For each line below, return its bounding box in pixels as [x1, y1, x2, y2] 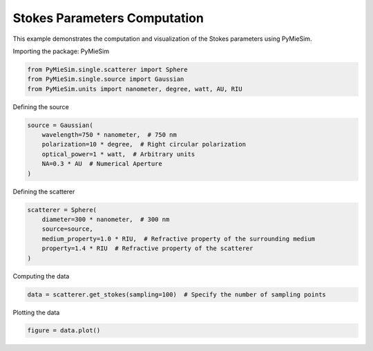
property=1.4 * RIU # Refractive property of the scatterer [41, 245, 254, 252]
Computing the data [12, 272, 70, 280]
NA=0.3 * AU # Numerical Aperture [41, 160, 162, 168]
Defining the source [12, 102, 69, 111]
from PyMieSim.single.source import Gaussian [27, 75, 184, 83]
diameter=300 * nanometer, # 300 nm [41, 215, 170, 223]
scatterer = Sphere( [27, 206, 97, 214]
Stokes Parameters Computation [12, 10, 204, 26]
